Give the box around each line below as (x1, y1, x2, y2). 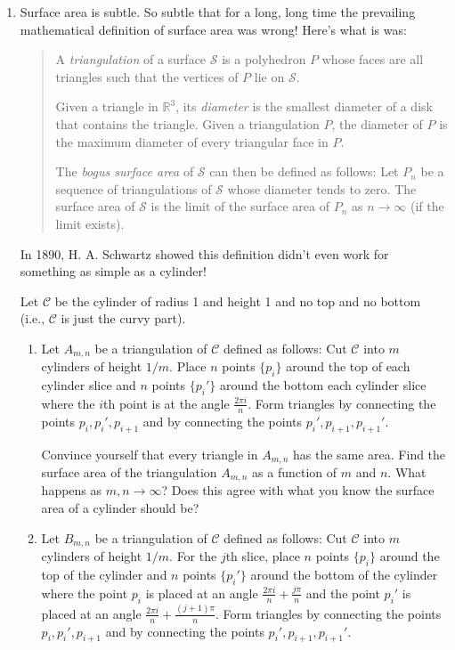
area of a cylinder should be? (41, 499, 199, 517)
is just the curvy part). (61, 309, 186, 328)
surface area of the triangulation (41, 463, 217, 482)
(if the (410, 197, 444, 215)
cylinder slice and (41, 376, 136, 394)
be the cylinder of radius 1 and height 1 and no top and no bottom (54, 291, 421, 310)
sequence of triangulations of (55, 179, 212, 198)
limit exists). (55, 214, 125, 232)
